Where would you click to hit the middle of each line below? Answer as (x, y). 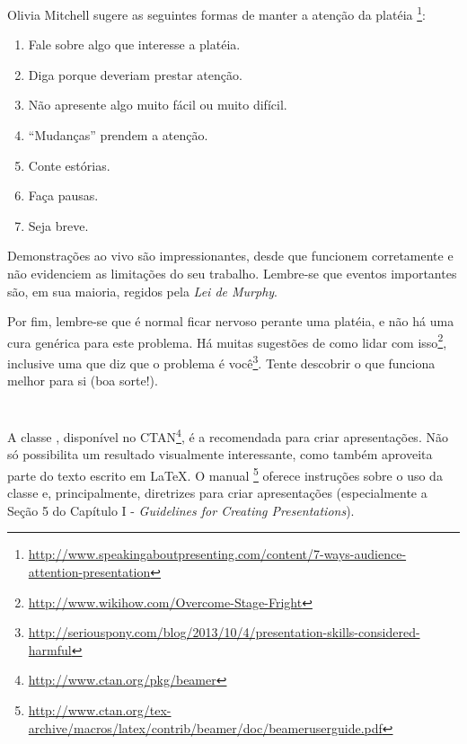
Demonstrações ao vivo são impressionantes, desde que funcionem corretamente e (230, 256)
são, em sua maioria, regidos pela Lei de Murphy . (143, 291)
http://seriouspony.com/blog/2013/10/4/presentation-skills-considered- (224, 632)
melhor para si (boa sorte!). (83, 381)
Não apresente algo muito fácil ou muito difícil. (158, 105)
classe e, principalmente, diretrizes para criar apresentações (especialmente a (217, 493)
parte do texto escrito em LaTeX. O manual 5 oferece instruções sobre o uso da (225, 474)
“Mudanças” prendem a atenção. (118, 135)
